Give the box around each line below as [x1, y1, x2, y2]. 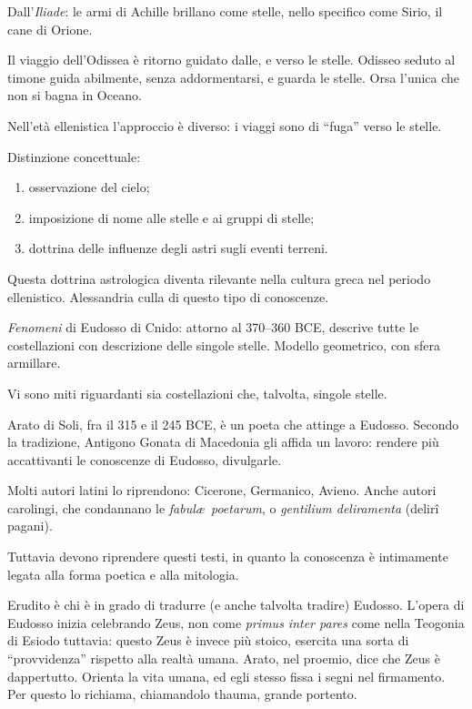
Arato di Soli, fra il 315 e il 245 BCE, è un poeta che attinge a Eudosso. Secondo [7, 414, 459, 433]
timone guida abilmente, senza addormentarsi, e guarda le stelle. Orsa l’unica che [7, 67, 460, 86]
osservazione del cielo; [28, 177, 150, 197]
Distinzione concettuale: [7, 147, 141, 166]
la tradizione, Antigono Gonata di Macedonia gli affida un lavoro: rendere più [7, 432, 439, 451]
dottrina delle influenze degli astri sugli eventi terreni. [28, 238, 328, 258]
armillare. [7, 353, 61, 372]
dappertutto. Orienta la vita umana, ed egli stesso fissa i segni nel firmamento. [7, 666, 446, 685]
